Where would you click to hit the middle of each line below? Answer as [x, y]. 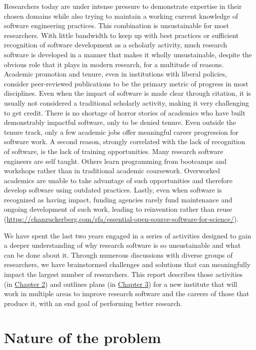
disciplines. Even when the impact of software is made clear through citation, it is [128, 93]
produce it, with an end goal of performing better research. [93, 303]
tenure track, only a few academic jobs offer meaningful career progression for [121, 132]
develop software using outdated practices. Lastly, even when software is [113, 190]
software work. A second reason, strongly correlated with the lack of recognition [125, 141]
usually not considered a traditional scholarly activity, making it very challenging [127, 102]
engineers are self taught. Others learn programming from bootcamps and [115, 161]
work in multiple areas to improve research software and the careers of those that [127, 293]
